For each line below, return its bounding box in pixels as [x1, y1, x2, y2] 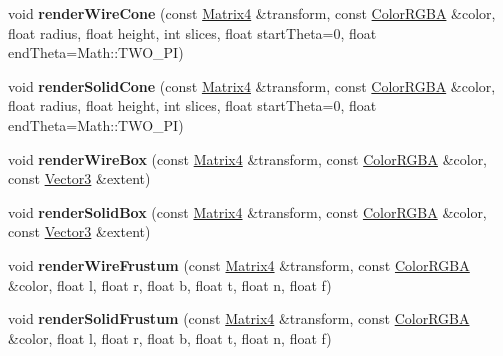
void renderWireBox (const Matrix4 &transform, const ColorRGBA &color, [8, 148, 488, 169]
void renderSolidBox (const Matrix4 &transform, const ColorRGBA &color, [8, 201, 487, 222]
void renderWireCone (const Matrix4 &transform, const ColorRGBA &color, [8, 3, 496, 23]
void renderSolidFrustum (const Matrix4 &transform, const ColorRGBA [8, 308, 470, 329]
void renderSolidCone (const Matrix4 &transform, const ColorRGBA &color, [8, 75, 496, 96]
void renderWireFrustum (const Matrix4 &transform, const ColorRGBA [8, 254, 470, 275]
